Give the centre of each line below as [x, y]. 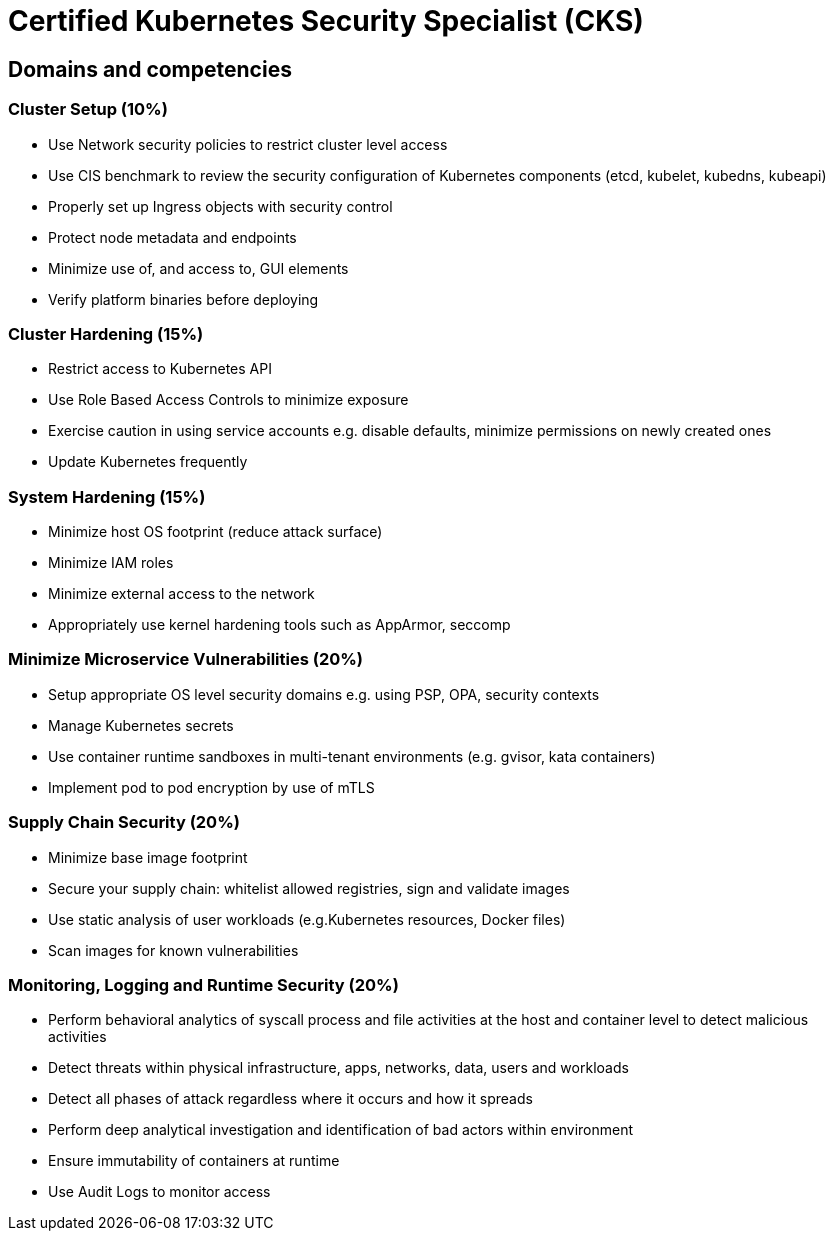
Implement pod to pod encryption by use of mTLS [211, 787]
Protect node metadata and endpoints [172, 237]
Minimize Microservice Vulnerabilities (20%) [186, 659]
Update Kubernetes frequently [148, 462]
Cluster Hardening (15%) [106, 333]
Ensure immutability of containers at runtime [194, 1161]
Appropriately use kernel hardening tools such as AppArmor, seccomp [279, 625]
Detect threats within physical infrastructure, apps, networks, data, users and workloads [338, 1068]
